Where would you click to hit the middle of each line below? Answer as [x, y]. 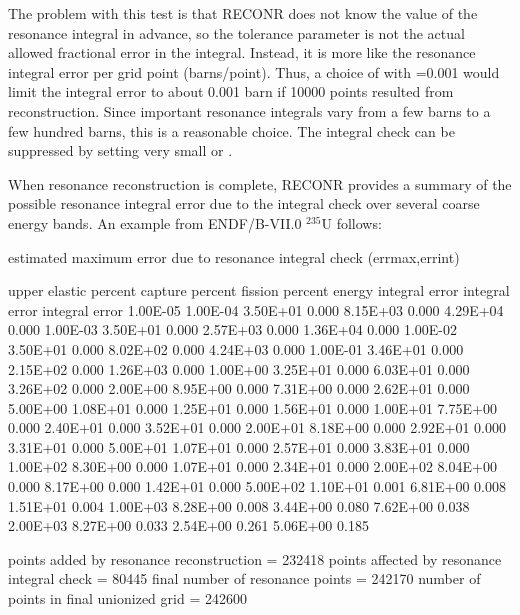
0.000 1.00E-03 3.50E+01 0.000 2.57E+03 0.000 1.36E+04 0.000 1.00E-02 [232, 329]
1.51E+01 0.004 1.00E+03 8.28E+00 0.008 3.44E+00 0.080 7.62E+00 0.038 [239, 505]
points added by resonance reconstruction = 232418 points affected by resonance [255, 558]
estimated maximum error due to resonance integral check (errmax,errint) [234, 256]
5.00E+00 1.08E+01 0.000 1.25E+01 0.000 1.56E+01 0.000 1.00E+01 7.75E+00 [252, 407]
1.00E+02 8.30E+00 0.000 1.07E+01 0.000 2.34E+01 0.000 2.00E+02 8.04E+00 [252, 466]
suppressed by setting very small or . [120, 150]
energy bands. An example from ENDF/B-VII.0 [155, 222]
